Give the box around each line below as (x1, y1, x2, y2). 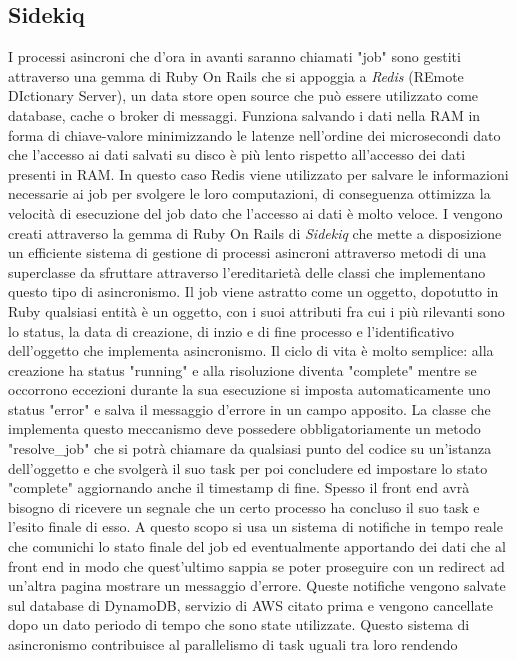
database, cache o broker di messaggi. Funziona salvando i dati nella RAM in (8, 104, 481, 125)
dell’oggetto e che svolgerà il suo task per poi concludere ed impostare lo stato (8, 457, 488, 478)
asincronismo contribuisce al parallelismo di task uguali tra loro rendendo (8, 634, 458, 655)
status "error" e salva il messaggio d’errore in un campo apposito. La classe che (8, 398, 491, 419)
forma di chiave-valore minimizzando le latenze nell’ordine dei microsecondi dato (8, 124, 501, 145)
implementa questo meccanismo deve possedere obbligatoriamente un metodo (8, 418, 481, 439)
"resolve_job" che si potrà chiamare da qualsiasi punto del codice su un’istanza (8, 438, 492, 459)
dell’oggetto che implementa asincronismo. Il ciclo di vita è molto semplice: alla (8, 340, 494, 361)
